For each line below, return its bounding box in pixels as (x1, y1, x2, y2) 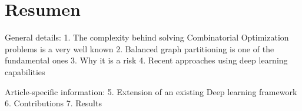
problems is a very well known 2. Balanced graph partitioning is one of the (5, 42, 274, 55)
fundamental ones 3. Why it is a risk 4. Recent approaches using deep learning (5, 54, 288, 66)
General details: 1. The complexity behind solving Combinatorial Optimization (5, 31, 289, 43)
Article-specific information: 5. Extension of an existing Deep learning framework (5, 85, 297, 97)
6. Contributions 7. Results (5, 97, 102, 109)
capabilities (5, 65, 45, 78)
